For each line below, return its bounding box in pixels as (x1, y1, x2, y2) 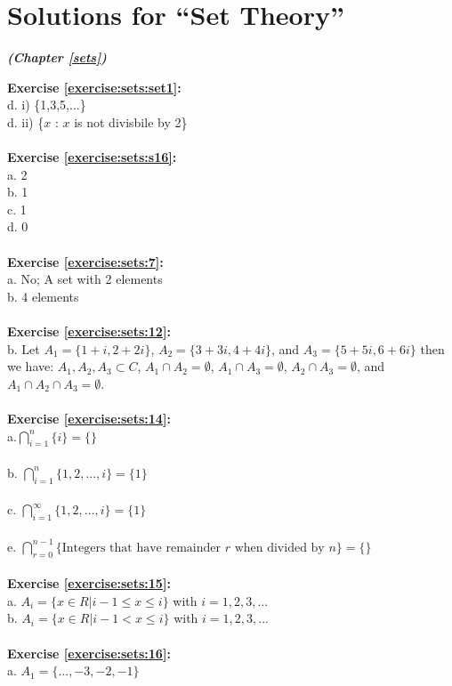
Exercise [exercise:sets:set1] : (7, 77, 182, 96)
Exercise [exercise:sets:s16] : (7, 148, 177, 166)
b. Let (7, 339, 40, 358)
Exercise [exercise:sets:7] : (7, 252, 164, 270)
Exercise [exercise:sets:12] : (7, 322, 171, 341)
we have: (7, 357, 54, 375)
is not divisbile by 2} (74, 112, 188, 131)
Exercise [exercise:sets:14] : (7, 409, 171, 427)
